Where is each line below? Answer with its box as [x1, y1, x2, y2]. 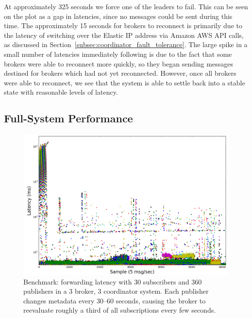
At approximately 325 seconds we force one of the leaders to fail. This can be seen [4, 1, 248, 11]
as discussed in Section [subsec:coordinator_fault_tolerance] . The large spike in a [4, 39, 248, 50]
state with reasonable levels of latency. [4, 87, 118, 97]
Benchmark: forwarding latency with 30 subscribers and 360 [23, 276, 202, 286]
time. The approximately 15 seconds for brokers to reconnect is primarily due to [4, 20, 242, 31]
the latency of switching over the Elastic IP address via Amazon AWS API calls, [4, 30, 244, 40]
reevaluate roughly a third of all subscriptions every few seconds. [23, 305, 216, 315]
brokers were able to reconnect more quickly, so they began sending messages [4, 58, 233, 68]
